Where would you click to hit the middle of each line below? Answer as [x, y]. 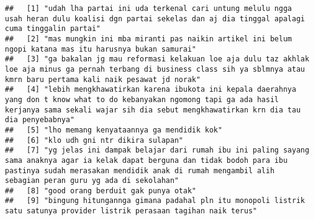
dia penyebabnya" [40, 120]
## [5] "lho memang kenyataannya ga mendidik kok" [114, 130]
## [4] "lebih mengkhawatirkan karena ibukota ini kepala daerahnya [151, 90]
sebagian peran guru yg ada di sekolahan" [92, 181]
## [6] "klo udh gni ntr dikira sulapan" [94, 140]
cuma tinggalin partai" [53, 29]
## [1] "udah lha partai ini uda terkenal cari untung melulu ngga [148, 9]
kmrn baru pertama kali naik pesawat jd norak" [103, 79]
